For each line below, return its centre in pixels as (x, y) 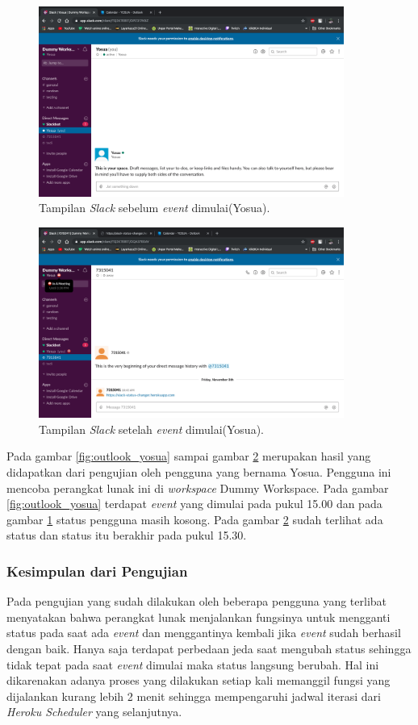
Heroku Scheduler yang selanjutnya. (94, 712)
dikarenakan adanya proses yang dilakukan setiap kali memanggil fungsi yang (199, 680)
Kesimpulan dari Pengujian (97, 571)
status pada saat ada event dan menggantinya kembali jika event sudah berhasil (204, 633)
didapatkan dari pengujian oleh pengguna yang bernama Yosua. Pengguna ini (199, 472)
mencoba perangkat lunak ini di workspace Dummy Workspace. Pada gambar (198, 487)
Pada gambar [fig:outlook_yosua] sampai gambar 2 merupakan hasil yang (189, 456)
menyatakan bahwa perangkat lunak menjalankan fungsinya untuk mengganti (199, 617)
